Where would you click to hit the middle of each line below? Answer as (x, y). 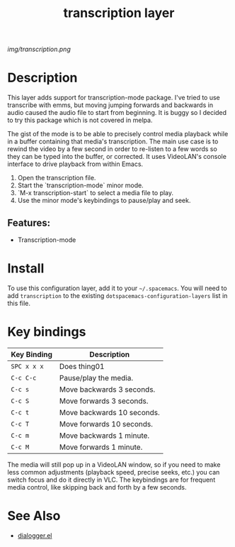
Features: (29, 222)
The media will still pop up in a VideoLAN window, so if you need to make (114, 464)
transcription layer (119, 13)
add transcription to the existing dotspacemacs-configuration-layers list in (117, 295)
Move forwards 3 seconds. (104, 401)
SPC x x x (27, 366)
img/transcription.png (39, 49)
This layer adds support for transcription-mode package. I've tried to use (114, 98)
